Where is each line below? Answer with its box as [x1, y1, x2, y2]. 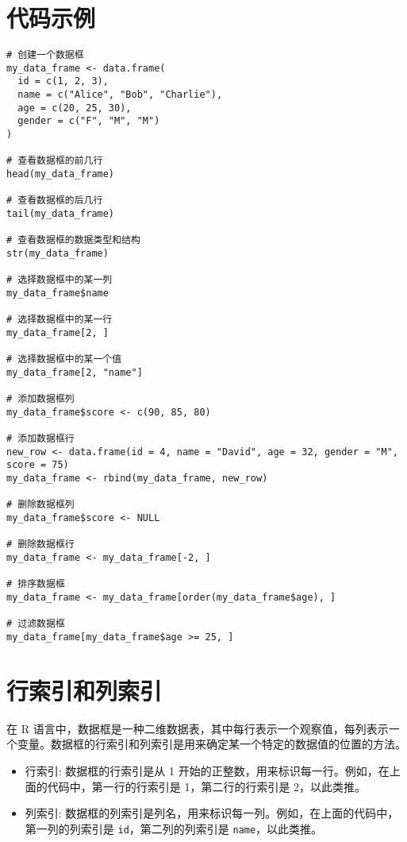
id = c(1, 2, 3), [17, 75, 109, 87]
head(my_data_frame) [6, 168, 115, 180]
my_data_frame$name [6, 287, 109, 299]
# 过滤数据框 [6, 618, 65, 630]
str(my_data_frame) [6, 247, 109, 259]
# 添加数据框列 [6, 393, 75, 405]
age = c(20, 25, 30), [17, 102, 132, 114]
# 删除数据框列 [6, 499, 75, 511]
